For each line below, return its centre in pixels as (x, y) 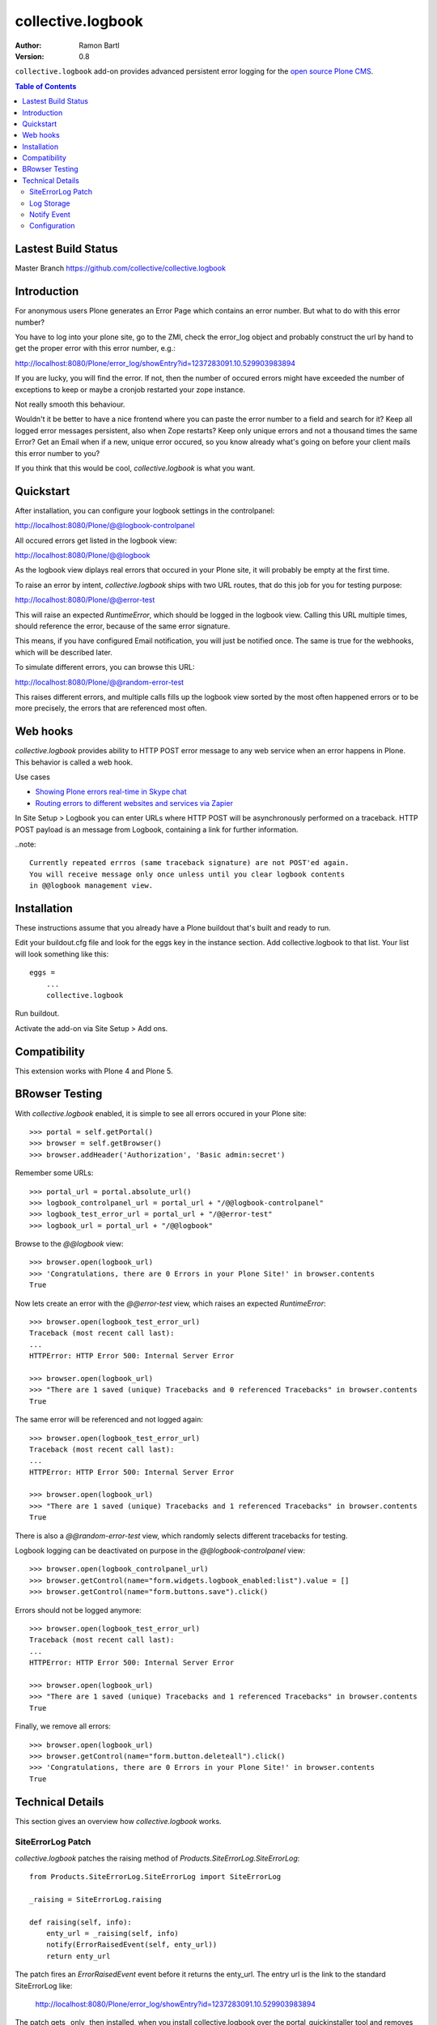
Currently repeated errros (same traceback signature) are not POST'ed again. (189, 863)
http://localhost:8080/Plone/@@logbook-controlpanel (105, 526)
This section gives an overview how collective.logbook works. (118, 1821)
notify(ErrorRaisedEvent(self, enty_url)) (132, 1945)
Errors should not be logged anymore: (78, 1610)
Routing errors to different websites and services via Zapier (134, 803)
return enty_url (78, 1956)
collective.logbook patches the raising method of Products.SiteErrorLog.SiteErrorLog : (157, 1858)
